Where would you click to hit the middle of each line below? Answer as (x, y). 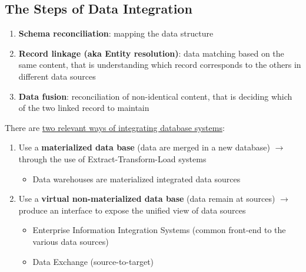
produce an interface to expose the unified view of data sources (132, 210)
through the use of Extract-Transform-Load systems (112, 158)
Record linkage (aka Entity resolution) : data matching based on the (151, 53)
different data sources (57, 76)
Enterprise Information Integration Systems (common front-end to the (159, 230)
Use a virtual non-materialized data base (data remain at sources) (147, 199)
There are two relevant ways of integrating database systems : (115, 127)
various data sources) (71, 241)
